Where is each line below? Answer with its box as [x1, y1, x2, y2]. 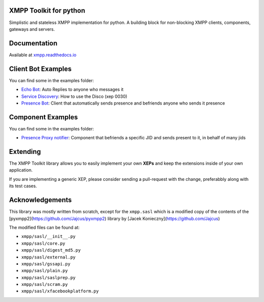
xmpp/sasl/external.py [21, 254, 76, 260]
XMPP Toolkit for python [9, 6, 86, 15]
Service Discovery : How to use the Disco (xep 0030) [21, 93, 128, 99]
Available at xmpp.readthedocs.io [9, 52, 77, 58]
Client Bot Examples [9, 65, 72, 73]
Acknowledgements [9, 196, 72, 204]
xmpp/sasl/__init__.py [21, 234, 76, 239]
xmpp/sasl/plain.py [21, 268, 68, 274]
